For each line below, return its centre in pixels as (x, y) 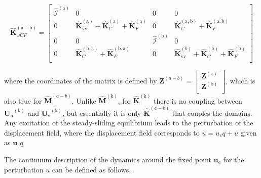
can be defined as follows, (91, 169)
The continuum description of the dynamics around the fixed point (108, 159)
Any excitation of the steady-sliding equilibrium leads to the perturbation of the (129, 123)
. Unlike (84, 100)
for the (234, 159)
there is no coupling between (198, 100)
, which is (240, 80)
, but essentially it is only (102, 113)
